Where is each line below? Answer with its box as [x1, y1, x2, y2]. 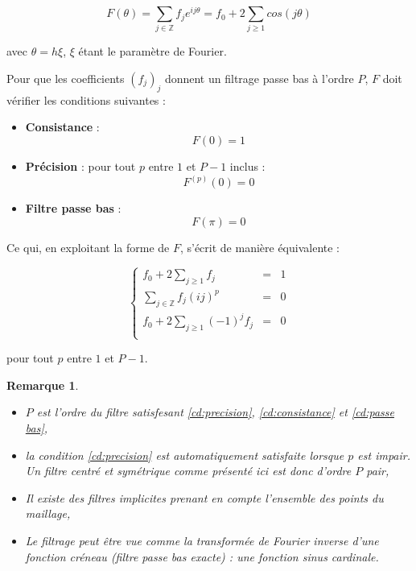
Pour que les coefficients [6, 70, 125, 86]
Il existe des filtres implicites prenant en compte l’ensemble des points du [25, 489, 384, 506]
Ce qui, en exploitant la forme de [6, 238, 170, 255]
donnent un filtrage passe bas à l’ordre [164, 70, 354, 86]
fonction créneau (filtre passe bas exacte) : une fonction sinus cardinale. [25, 548, 379, 565]
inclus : [229, 157, 266, 174]
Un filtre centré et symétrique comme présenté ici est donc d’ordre [25, 462, 352, 479]
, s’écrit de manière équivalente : [179, 238, 340, 255]
